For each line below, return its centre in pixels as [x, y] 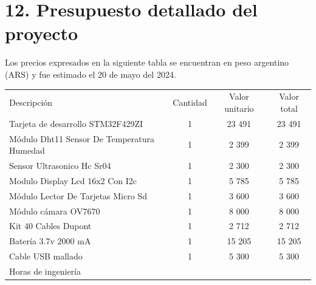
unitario [239, 108]
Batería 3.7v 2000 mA [50, 241]
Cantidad [190, 102]
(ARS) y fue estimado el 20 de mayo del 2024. [91, 74]
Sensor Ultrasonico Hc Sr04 [60, 165]
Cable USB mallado [46, 256]
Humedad [27, 150]
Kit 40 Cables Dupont [50, 226]
